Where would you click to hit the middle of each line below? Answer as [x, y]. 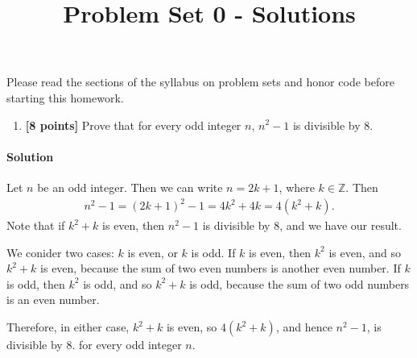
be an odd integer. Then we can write [130, 187]
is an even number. [53, 300]
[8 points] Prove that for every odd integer [133, 125]
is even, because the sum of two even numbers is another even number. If [221, 268]
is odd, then [36, 283]
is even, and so [365, 252]
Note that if [36, 225]
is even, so [192, 327]
